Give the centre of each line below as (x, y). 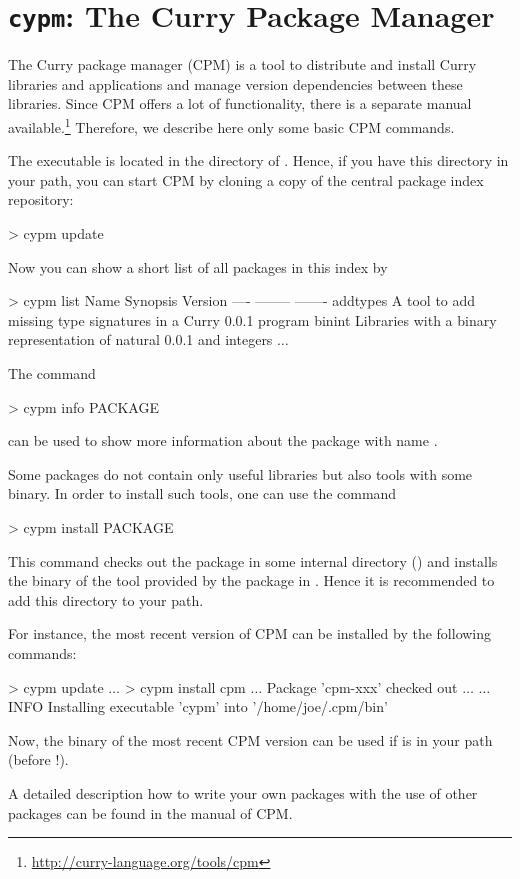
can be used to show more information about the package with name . (223, 440)
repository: (41, 199)
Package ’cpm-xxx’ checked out (362, 686)
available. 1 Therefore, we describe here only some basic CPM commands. (231, 125)
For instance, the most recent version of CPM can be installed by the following (250, 633)
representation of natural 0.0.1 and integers (140, 339)
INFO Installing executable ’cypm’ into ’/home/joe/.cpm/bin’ (198, 706)
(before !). (38, 759)
